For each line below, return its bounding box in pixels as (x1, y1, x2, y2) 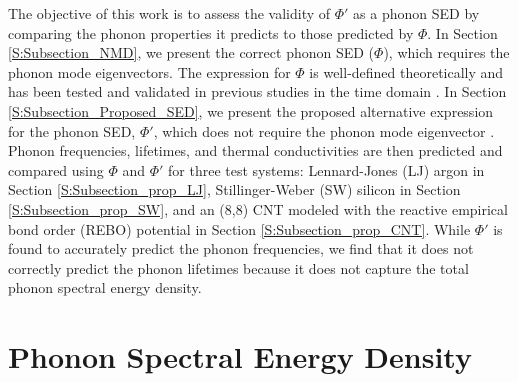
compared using (8, 159, 104, 180)
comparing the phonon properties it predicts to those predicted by (8, 22, 414, 43)
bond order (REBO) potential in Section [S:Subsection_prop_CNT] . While (8, 218, 471, 239)
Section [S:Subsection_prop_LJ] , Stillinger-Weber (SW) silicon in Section (8, 179, 461, 200)
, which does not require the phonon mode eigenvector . (153, 120, 495, 141)
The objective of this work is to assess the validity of (8, 3, 331, 23)
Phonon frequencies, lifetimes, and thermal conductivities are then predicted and (8, 140, 503, 161)
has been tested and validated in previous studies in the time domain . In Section (8, 81, 507, 102)
